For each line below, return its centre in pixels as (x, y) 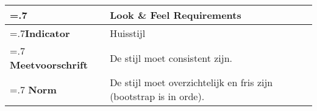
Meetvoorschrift (49, 65)
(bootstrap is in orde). (157, 96)
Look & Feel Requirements (176, 15)
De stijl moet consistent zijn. (171, 58)
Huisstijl (128, 33)
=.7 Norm (33, 89)
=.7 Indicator (40, 33)
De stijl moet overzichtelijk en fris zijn (191, 82)
